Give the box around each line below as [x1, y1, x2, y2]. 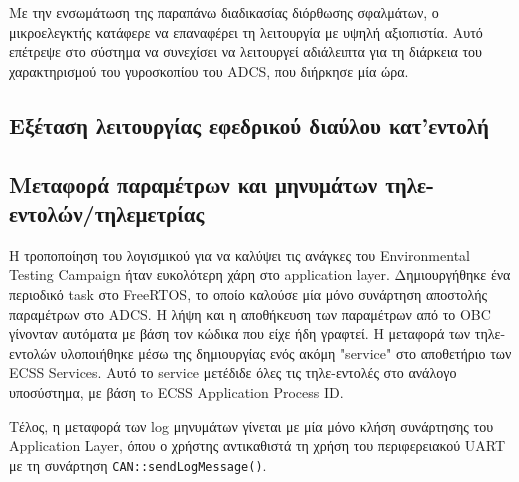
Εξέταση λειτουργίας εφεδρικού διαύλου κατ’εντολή [9, 109, 489, 140]
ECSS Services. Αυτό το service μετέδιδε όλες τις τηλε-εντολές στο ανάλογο [9, 362, 457, 383]
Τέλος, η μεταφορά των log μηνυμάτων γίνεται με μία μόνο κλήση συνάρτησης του [9, 415, 494, 436]
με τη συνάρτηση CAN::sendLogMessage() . [9, 454, 267, 475]
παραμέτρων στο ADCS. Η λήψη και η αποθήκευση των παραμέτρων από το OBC [9, 303, 491, 324]
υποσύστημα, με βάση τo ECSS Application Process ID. [9, 381, 344, 402]
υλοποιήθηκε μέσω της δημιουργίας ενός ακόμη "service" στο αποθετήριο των [60, 342, 512, 363]
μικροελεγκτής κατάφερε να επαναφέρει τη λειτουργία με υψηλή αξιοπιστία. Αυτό [9, 21, 483, 42]
